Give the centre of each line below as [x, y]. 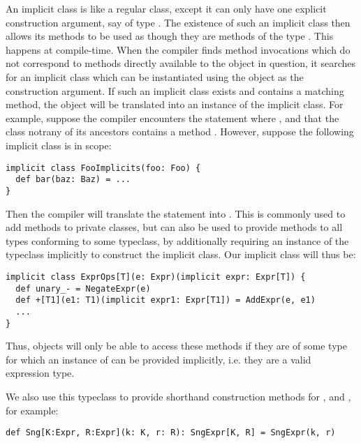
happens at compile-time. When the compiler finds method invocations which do [178, 49]
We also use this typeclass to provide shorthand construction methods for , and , [178, 396]
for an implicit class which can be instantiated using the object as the [155, 76]
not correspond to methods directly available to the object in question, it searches [181, 63]
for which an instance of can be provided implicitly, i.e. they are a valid [159, 359]
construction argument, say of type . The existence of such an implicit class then [178, 22]
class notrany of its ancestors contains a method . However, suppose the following [180, 132]
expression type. [40, 373]
